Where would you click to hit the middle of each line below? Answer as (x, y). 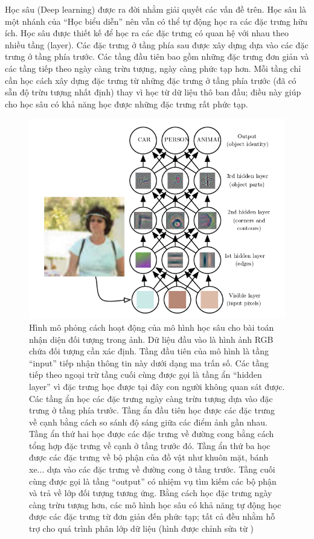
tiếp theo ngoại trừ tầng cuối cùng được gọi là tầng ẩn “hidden (146, 375)
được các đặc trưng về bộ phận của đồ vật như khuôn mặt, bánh (149, 457)
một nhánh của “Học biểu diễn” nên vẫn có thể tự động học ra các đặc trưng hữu (156, 21)
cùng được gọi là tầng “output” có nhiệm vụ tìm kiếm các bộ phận (153, 481)
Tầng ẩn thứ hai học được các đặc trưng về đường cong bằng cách (152, 434)
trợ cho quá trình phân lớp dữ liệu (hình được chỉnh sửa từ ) (142, 528)
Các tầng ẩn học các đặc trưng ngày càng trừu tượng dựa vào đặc (151, 398)
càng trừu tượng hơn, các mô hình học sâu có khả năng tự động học (155, 504)
